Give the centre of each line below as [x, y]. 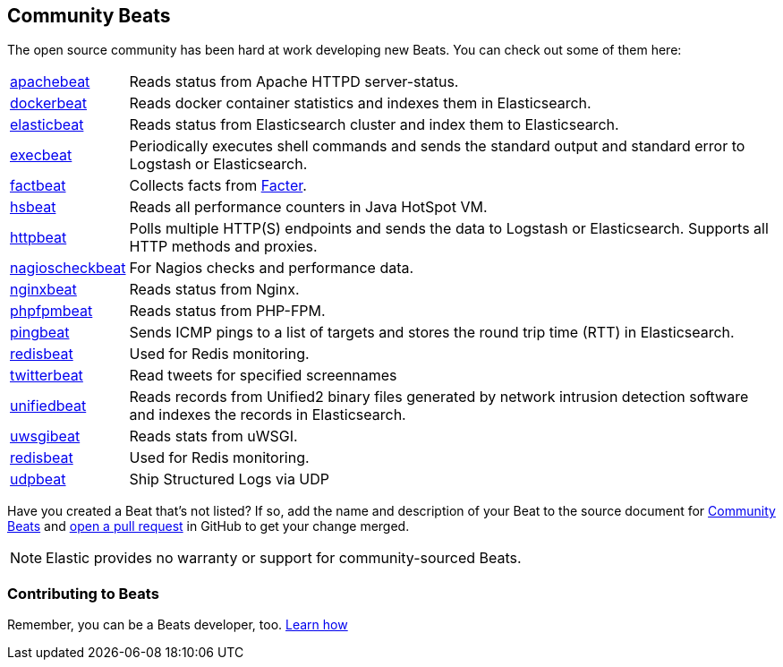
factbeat [38, 186]
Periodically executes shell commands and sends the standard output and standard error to [437, 146]
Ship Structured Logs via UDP [230, 479]
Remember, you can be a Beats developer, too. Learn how [178, 625]
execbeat [41, 155]
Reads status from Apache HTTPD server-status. [294, 82]
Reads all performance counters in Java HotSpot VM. [308, 207]
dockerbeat [49, 103]
